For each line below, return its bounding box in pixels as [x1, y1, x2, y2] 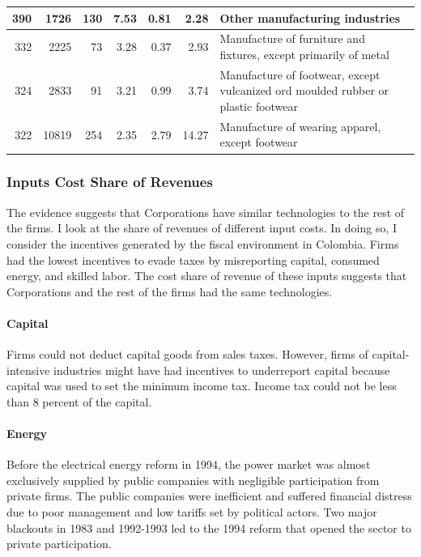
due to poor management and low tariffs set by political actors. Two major [6, 504, 377, 521]
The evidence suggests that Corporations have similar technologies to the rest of [6, 203, 405, 220]
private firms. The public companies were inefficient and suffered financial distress [6, 487, 412, 504]
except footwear [219, 134, 298, 151]
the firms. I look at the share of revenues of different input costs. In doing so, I [6, 219, 398, 236]
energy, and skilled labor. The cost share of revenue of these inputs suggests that [6, 267, 407, 284]
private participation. [6, 535, 112, 552]
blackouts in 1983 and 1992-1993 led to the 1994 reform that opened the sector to [6, 519, 411, 536]
